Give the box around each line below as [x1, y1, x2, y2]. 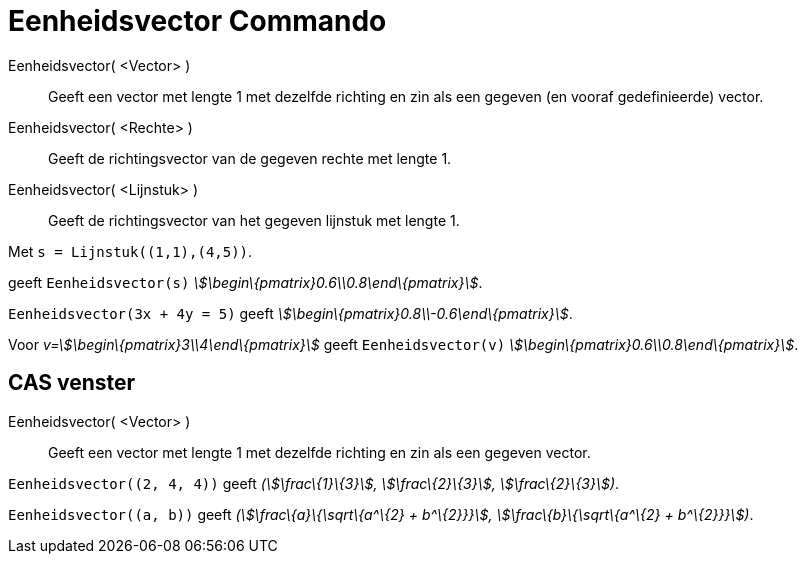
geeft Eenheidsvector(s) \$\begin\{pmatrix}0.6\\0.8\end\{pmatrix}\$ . [8, 273, 483, 291]
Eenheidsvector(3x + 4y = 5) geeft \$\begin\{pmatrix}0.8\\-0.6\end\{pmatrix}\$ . [8, 304, 573, 322]
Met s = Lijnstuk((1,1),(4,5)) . [8, 242, 253, 260]
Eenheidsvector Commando [8, 4, 387, 38]
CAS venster [8, 370, 136, 396]
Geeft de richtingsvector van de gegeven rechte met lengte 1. [48, 149, 452, 167]
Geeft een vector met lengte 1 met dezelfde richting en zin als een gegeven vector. [48, 443, 591, 461]
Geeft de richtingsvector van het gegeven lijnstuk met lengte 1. [48, 211, 460, 229]
